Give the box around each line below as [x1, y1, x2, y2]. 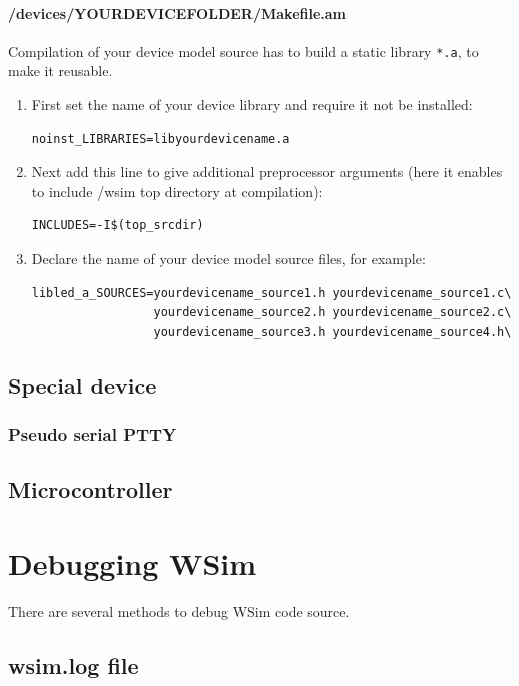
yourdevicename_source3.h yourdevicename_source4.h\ [153, 324, 512, 339]
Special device [8, 369, 157, 400]
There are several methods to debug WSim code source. [8, 600, 350, 621]
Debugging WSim [8, 542, 257, 583]
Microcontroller [8, 474, 173, 505]
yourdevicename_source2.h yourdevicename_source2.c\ [153, 305, 512, 320]
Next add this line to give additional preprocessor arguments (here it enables [31, 161, 503, 182]
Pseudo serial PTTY [8, 422, 177, 447]
